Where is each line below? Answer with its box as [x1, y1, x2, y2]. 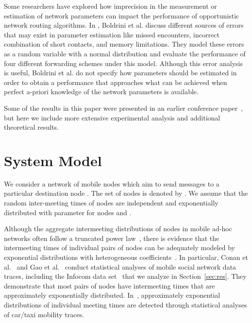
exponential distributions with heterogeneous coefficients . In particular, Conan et [4, 252, 248, 262]
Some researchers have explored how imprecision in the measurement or [4, 1, 217, 11]
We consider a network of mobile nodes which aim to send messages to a [4, 178, 219, 188]
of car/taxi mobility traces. [4, 309, 84, 319]
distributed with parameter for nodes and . [4, 207, 132, 217]
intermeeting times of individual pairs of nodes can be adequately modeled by [4, 242, 235, 253]
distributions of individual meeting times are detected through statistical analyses [4, 299, 247, 309]
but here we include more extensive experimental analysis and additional [4, 112, 220, 122]
